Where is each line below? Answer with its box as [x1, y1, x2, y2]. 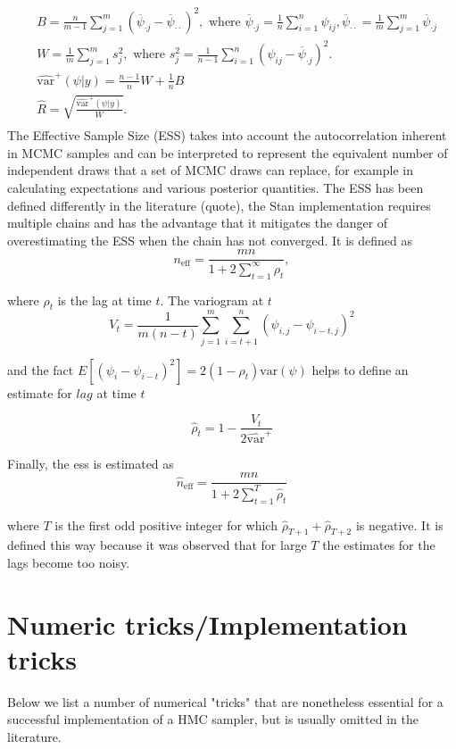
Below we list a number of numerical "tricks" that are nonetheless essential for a [7, 692, 444, 711]
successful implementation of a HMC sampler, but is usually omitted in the [7, 710, 419, 728]
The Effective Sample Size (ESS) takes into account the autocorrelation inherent [7, 126, 447, 145]
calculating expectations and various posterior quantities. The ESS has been [7, 179, 424, 197]
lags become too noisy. [7, 553, 130, 571]
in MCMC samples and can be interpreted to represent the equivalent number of [7, 143, 448, 162]
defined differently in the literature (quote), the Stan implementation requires [7, 196, 431, 214]
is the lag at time [57, 290, 152, 309]
